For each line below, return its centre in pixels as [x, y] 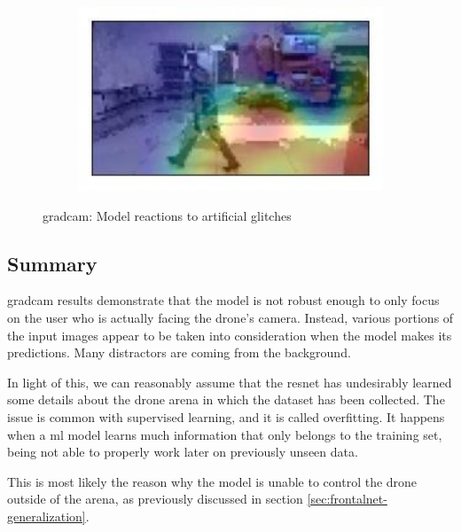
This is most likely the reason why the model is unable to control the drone [212, 481]
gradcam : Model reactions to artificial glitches [167, 215]
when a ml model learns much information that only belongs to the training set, [225, 434]
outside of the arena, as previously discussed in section [155, 499]
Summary [52, 263]
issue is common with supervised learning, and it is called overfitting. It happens [226, 416]
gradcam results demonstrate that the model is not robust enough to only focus [223, 300]
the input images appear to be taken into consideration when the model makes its [230, 335]
